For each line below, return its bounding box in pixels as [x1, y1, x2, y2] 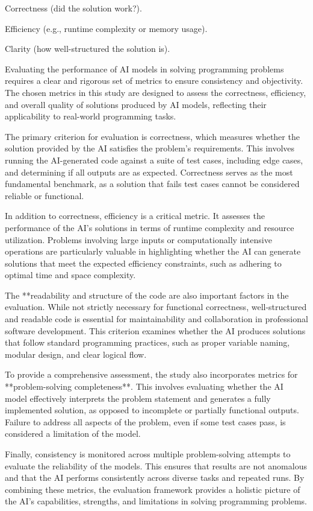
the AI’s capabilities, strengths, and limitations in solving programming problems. [5, 495, 308, 507]
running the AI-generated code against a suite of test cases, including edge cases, [5, 153, 303, 166]
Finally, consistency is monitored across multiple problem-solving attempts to [5, 448, 291, 460]
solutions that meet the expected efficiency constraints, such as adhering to [5, 256, 282, 269]
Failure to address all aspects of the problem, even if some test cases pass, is [5, 415, 286, 428]
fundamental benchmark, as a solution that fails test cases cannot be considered [5, 177, 300, 190]
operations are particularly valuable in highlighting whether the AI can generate [5, 245, 301, 258]
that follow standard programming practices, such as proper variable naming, [5, 336, 290, 349]
